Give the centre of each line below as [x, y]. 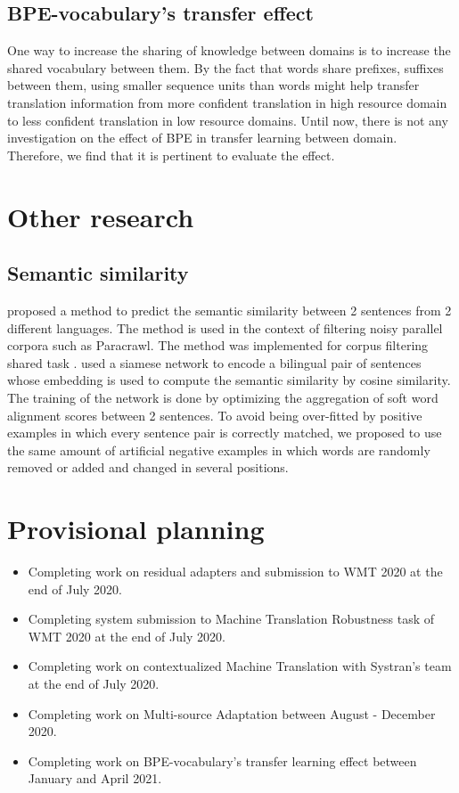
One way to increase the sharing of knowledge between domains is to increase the [229, 50]
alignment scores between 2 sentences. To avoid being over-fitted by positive [215, 415]
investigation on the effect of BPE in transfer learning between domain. [202, 138]
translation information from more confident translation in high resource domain [227, 102]
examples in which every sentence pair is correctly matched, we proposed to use [225, 433]
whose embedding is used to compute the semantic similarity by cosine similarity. [229, 380]
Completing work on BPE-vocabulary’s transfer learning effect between [222, 760]
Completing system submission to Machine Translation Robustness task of [231, 619]
